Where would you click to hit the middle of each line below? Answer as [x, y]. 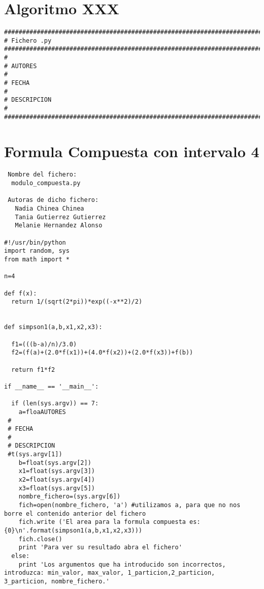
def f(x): [21, 293]
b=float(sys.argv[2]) [55, 463]
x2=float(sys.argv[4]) [57, 480]
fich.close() [40, 539]
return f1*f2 [33, 370]
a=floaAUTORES [42, 412]
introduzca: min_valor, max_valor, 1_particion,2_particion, [110, 573]
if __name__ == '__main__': [52, 386]
